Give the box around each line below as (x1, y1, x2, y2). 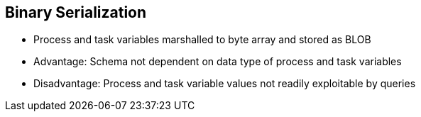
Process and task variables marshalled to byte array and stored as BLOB (33, 33, 371, 46)
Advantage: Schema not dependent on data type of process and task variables (33, 55, 402, 68)
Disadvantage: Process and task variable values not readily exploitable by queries (33, 77, 416, 90)
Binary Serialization (5, 4, 147, 21)
